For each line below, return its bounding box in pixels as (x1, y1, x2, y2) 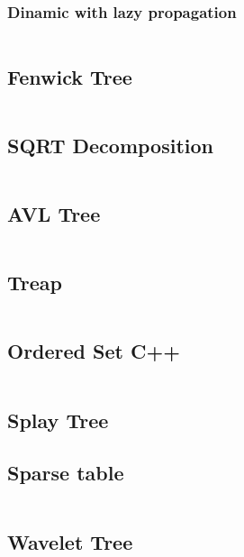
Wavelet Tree (7, 527, 133, 555)
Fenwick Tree (7, 62, 132, 90)
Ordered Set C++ (7, 337, 180, 365)
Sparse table (7, 459, 124, 487)
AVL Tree (7, 200, 101, 228)
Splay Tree (7, 406, 109, 434)
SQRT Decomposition (7, 131, 214, 159)
